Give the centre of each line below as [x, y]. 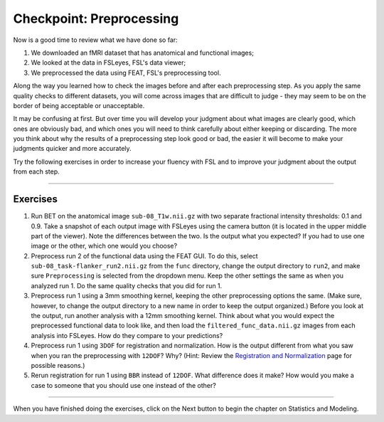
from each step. [36, 172]
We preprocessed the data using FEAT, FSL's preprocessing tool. [126, 73]
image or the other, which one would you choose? [104, 246]
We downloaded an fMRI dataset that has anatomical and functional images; [142, 53]
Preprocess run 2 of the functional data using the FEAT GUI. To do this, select [145, 255]
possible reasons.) [58, 365]
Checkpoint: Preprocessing [96, 19]
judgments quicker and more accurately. [72, 149]
